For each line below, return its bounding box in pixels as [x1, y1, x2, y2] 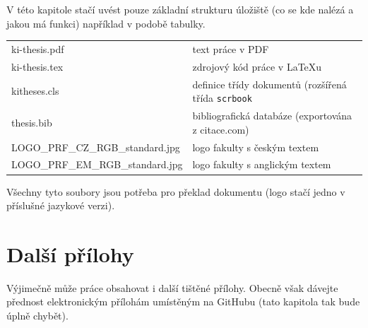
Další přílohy [6, 239, 134, 268]
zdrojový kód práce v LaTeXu [192, 59, 322, 74]
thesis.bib [11, 115, 52, 129]
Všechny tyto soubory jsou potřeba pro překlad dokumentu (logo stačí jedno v [6, 184, 345, 199]
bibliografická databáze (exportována [192, 108, 352, 123]
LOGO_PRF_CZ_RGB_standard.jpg [11, 139, 180, 154]
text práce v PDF [192, 41, 269, 56]
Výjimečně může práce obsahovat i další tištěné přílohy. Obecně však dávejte [6, 280, 338, 295]
